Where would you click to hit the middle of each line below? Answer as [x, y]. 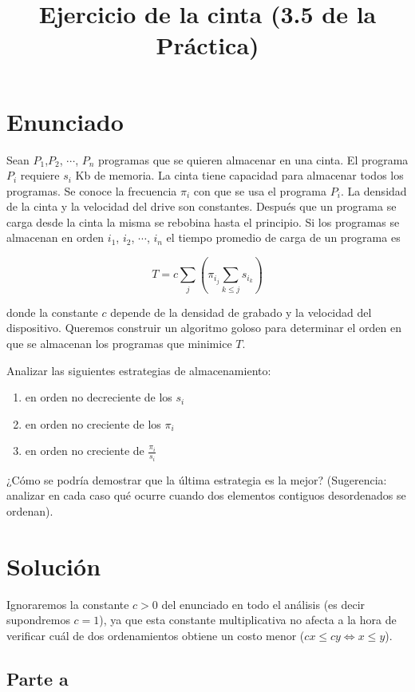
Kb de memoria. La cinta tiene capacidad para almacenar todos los [239, 175]
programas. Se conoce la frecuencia [92, 190]
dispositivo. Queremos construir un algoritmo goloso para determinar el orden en [204, 328]
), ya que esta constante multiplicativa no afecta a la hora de [248, 620]
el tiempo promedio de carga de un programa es [283, 237]
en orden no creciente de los [93, 423]
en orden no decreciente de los [99, 397]
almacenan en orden [55, 237]
